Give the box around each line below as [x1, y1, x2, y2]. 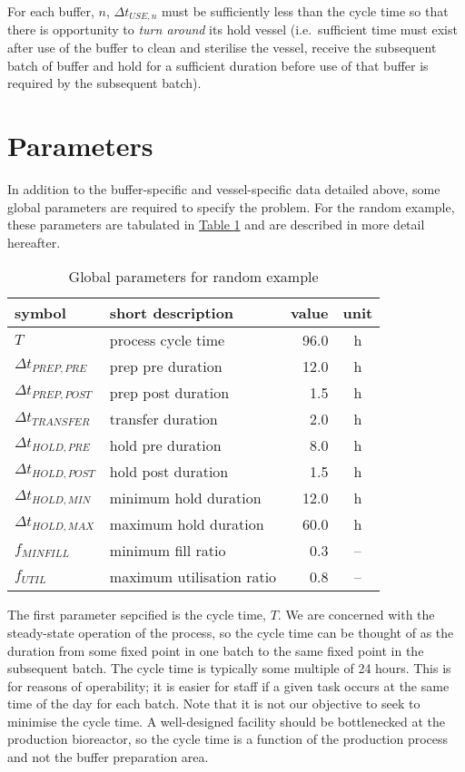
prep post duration [109, 382, 230, 404]
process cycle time [109, 329, 225, 351]
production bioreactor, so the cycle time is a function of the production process [7, 729, 449, 748]
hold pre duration [109, 435, 222, 456]
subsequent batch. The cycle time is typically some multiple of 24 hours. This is [7, 659, 451, 678]
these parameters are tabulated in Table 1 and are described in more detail [7, 215, 425, 234]
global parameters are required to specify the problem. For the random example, [7, 197, 455, 216]
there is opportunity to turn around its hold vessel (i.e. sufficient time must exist [7, 20, 458, 39]
